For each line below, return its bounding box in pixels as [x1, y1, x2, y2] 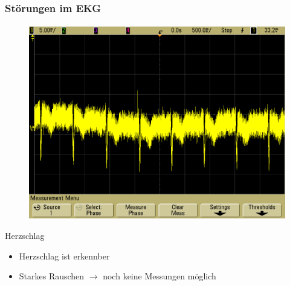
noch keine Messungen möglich [103, 270, 216, 282]
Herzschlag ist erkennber [19, 249, 110, 262]
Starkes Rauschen [19, 270, 85, 282]
